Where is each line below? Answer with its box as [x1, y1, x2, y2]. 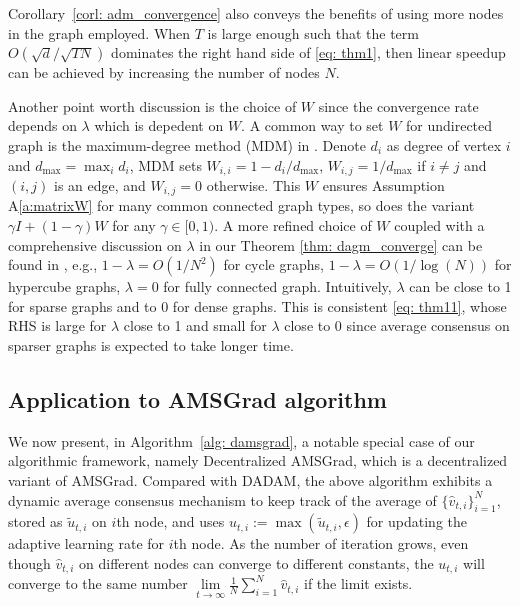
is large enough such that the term [207, 22, 419, 43]
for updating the [366, 511, 467, 532]
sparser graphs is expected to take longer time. [8, 335, 294, 356]
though [8, 553, 51, 573]
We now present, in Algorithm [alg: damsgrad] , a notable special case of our [8, 430, 475, 451]
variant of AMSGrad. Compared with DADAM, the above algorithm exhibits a [8, 470, 493, 491]
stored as [8, 511, 63, 532]
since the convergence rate [318, 95, 479, 116]
